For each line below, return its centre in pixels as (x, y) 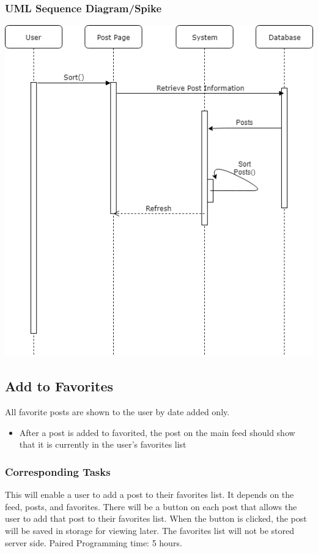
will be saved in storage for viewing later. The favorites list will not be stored (150, 531)
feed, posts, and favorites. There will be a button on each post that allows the (151, 506)
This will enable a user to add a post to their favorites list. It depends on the (150, 495)
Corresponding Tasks (58, 471)
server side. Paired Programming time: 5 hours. (94, 542)
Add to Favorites (59, 386)
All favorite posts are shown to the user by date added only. (117, 412)
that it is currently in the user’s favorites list (103, 444)
